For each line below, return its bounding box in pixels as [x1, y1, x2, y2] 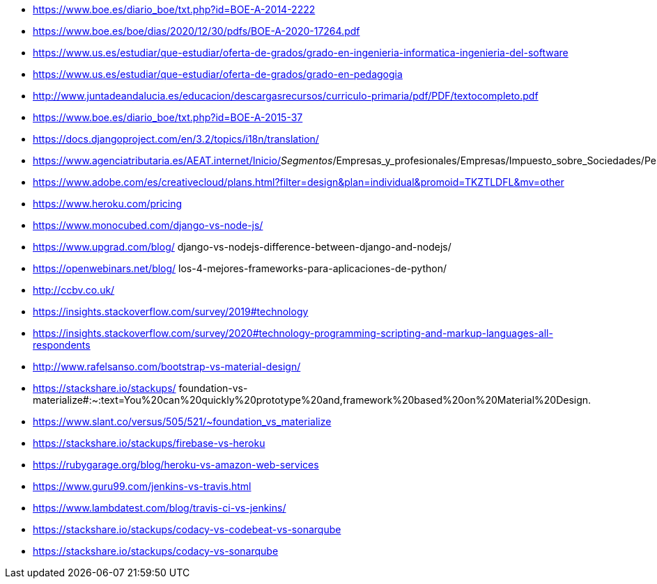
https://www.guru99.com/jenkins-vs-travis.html [33, 480, 252, 492]
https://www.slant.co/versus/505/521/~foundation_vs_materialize [33, 416, 332, 427]
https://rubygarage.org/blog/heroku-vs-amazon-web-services [33, 459, 319, 471]
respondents [33, 339, 91, 351]
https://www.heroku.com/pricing [33, 198, 183, 210]
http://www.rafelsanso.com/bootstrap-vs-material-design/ [33, 361, 301, 372]
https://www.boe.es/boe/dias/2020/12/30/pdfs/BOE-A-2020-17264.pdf [33, 25, 360, 37]
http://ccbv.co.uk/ [33, 284, 115, 296]
